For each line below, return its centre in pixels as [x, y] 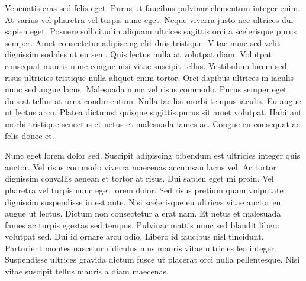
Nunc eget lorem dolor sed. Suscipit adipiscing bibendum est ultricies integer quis [153, 155]
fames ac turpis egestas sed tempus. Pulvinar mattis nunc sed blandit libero [142, 225]
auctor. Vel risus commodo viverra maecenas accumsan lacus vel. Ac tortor [141, 167]
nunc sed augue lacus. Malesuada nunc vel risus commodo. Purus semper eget [146, 89]
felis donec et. [30, 135]
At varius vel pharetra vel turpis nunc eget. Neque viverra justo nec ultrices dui [149, 19]
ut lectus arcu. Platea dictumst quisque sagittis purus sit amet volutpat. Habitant [153, 112]
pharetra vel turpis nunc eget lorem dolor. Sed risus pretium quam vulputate [144, 190]
